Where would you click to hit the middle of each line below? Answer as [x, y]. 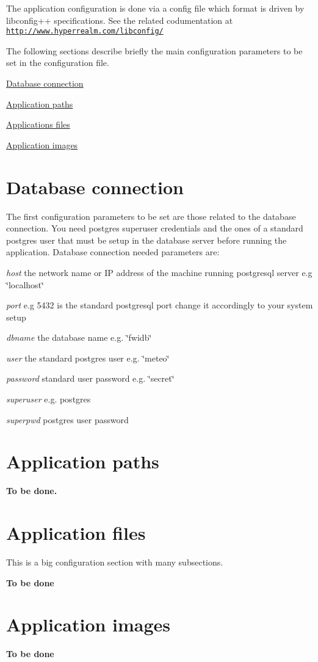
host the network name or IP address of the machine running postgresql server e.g [159, 272]
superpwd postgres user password [67, 419]
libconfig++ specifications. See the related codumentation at [120, 20]
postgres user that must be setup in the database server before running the [146, 240]
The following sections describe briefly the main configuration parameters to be [154, 50]
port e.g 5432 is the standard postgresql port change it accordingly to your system [160, 305]
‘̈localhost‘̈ [25, 284]
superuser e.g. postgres [49, 399]
